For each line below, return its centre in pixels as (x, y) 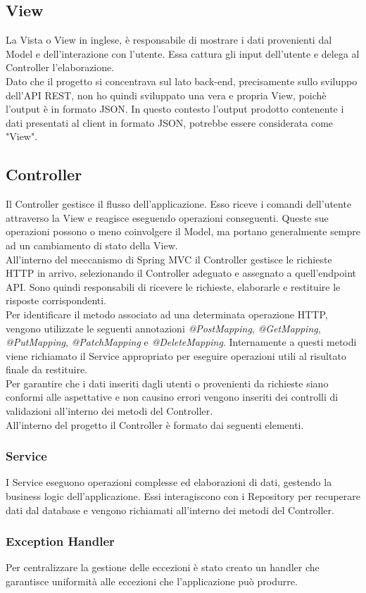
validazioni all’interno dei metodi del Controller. (109, 411)
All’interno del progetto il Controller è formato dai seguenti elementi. (155, 424)
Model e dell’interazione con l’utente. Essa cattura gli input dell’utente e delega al (183, 53)
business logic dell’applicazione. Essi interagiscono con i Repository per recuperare (183, 496)
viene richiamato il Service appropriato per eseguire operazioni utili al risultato (176, 355)
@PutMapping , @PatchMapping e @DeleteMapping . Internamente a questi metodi (181, 342)
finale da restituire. (47, 369)
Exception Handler (60, 541)
